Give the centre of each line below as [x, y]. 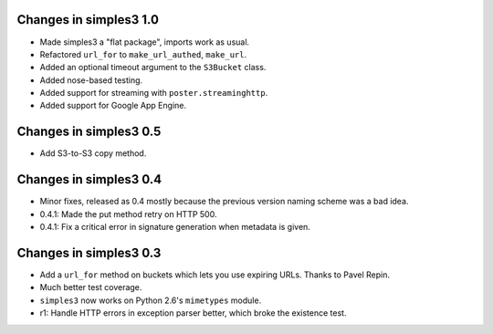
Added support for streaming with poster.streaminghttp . [154, 93]
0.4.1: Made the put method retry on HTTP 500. [128, 214]
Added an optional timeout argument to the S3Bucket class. [153, 68]
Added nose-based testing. [91, 80]
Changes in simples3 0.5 [89, 132]
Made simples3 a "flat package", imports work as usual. [145, 42]
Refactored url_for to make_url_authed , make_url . [143, 54]
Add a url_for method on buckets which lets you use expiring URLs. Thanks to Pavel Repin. [215, 275]
